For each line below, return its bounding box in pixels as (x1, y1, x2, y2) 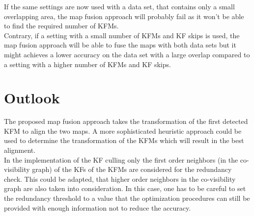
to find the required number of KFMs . (4, 21, 119, 31)
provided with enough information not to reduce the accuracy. (4, 202, 191, 213)
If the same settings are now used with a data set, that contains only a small (4, 1, 235, 11)
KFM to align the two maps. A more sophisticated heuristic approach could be (4, 125, 242, 136)
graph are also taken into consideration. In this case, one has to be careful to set (4, 183, 246, 193)
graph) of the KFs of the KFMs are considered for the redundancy (32, 164, 232, 174)
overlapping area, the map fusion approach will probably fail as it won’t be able (4, 11, 244, 21)
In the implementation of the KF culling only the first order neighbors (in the (4, 154, 238, 165)
